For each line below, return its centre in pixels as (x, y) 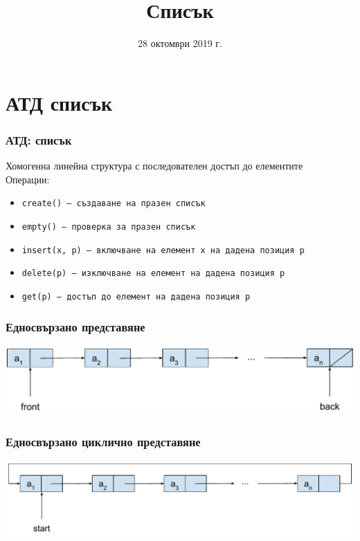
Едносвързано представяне (75, 326)
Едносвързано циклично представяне (103, 442)
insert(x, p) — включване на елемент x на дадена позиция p (163, 250)
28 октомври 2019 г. (180, 43)
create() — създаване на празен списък (114, 204)
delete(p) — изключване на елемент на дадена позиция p (153, 274)
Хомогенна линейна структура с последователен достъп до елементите (154, 166)
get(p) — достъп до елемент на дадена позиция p (136, 296)
